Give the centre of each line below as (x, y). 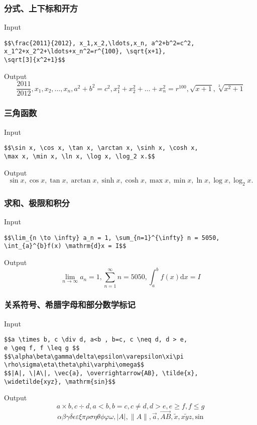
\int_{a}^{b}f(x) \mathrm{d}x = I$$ (65, 246)
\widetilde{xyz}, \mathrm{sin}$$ (60, 381)
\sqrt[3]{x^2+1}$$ (35, 60)
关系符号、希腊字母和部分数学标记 (70, 305)
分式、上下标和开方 (41, 8)
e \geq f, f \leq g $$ (42, 348)
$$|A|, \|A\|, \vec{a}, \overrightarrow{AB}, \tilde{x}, (101, 373)
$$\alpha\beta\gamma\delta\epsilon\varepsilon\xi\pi (94, 356)
